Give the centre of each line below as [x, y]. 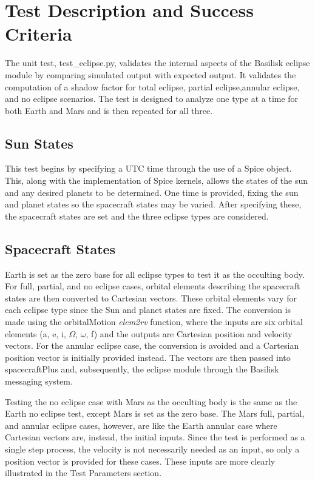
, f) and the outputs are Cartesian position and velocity [189, 333]
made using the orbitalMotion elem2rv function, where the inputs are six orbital [154, 322]
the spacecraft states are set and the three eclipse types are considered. [137, 216]
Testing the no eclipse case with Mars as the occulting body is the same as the [151, 401]
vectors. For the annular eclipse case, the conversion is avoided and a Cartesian [152, 345]
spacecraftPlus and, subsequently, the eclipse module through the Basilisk [142, 369]
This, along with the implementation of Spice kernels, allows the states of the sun [157, 180]
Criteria [39, 34]
